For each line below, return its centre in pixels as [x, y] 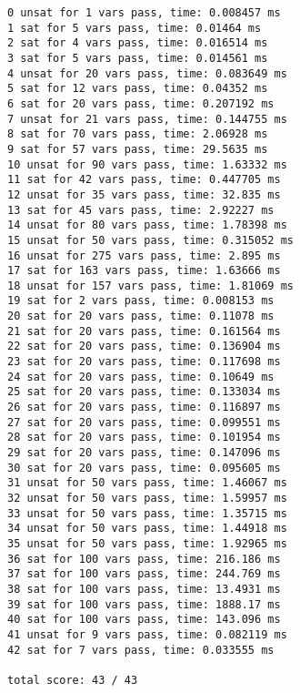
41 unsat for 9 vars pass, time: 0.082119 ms [147, 634]
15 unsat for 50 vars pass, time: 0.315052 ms [150, 240]
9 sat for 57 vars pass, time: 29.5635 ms [138, 149]
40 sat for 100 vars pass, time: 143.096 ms [144, 620]
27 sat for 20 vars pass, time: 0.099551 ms [144, 422]
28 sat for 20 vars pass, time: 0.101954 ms [144, 438]
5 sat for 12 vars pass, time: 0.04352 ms [138, 89]
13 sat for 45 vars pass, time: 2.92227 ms [141, 210]
